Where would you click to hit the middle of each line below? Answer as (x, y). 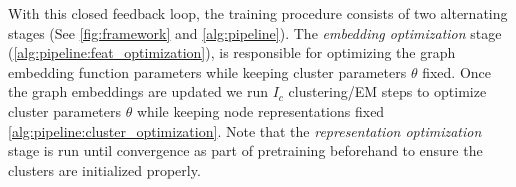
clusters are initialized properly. (104, 169)
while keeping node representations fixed (260, 110)
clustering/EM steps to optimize (387, 91)
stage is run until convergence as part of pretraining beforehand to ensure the (245, 150)
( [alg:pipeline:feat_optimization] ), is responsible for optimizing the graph (232, 52)
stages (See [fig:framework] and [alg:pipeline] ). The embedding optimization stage (255, 32)
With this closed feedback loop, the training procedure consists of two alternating (258, 13)
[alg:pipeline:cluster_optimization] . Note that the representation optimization (245, 130)
